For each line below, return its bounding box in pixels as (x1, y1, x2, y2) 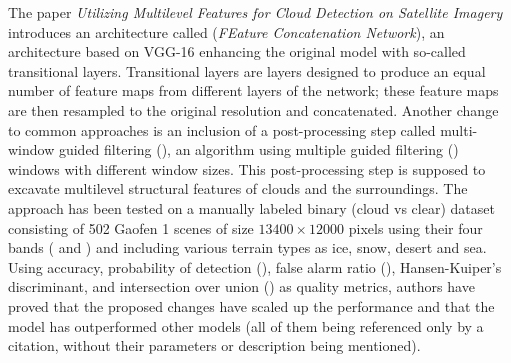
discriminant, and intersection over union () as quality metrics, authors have (8, 276, 475, 297)
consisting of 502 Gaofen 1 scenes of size (8, 217, 254, 238)
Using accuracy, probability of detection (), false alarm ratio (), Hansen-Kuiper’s (8, 256, 502, 277)
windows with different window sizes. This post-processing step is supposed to (8, 158, 486, 179)
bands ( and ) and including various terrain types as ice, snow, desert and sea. (8, 237, 487, 258)
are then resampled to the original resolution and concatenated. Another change (8, 99, 499, 120)
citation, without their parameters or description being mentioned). (8, 335, 421, 356)
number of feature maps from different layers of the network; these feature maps (8, 80, 499, 101)
